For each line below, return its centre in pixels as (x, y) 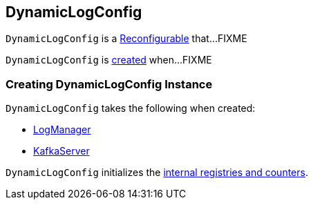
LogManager (62, 130)
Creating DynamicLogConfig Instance (109, 84)
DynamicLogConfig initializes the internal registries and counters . (157, 173)
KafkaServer (61, 151)
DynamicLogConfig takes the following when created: (131, 108)
